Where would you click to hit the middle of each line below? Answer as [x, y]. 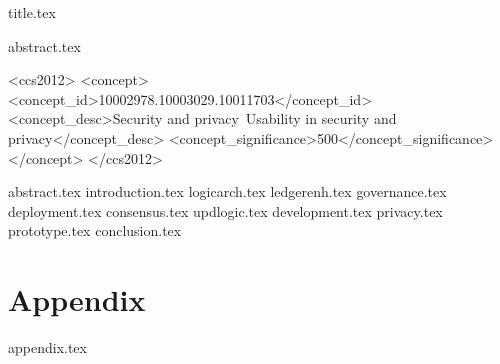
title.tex [32, 12]
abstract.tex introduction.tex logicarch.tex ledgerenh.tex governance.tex [227, 191]
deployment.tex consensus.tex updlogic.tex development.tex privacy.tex [225, 210]
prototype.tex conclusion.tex [95, 230]
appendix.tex [47, 347]
